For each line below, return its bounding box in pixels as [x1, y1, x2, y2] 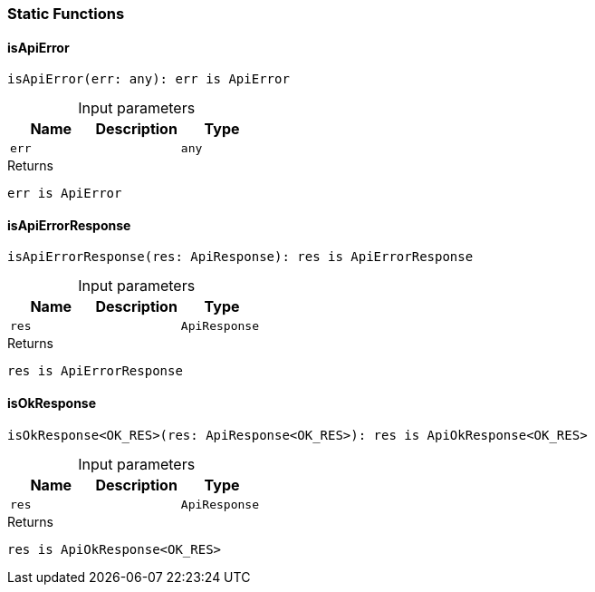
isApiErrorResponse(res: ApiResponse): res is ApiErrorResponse [7, 249, 474, 265]
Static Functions [7, 5, 125, 23]
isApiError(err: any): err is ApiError [7, 72, 290, 87]
